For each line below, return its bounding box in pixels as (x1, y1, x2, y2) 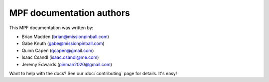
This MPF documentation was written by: (9, 25, 94, 31)
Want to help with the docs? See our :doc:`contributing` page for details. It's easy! (9, 70, 177, 76)
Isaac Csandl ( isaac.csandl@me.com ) (21, 54, 99, 60)
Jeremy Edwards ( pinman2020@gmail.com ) (21, 61, 112, 67)
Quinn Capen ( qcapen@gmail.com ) (21, 47, 94, 53)
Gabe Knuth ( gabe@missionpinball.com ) (21, 41, 105, 46)
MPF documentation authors (9, 7, 131, 18)
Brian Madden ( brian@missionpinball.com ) (21, 34, 110, 40)
